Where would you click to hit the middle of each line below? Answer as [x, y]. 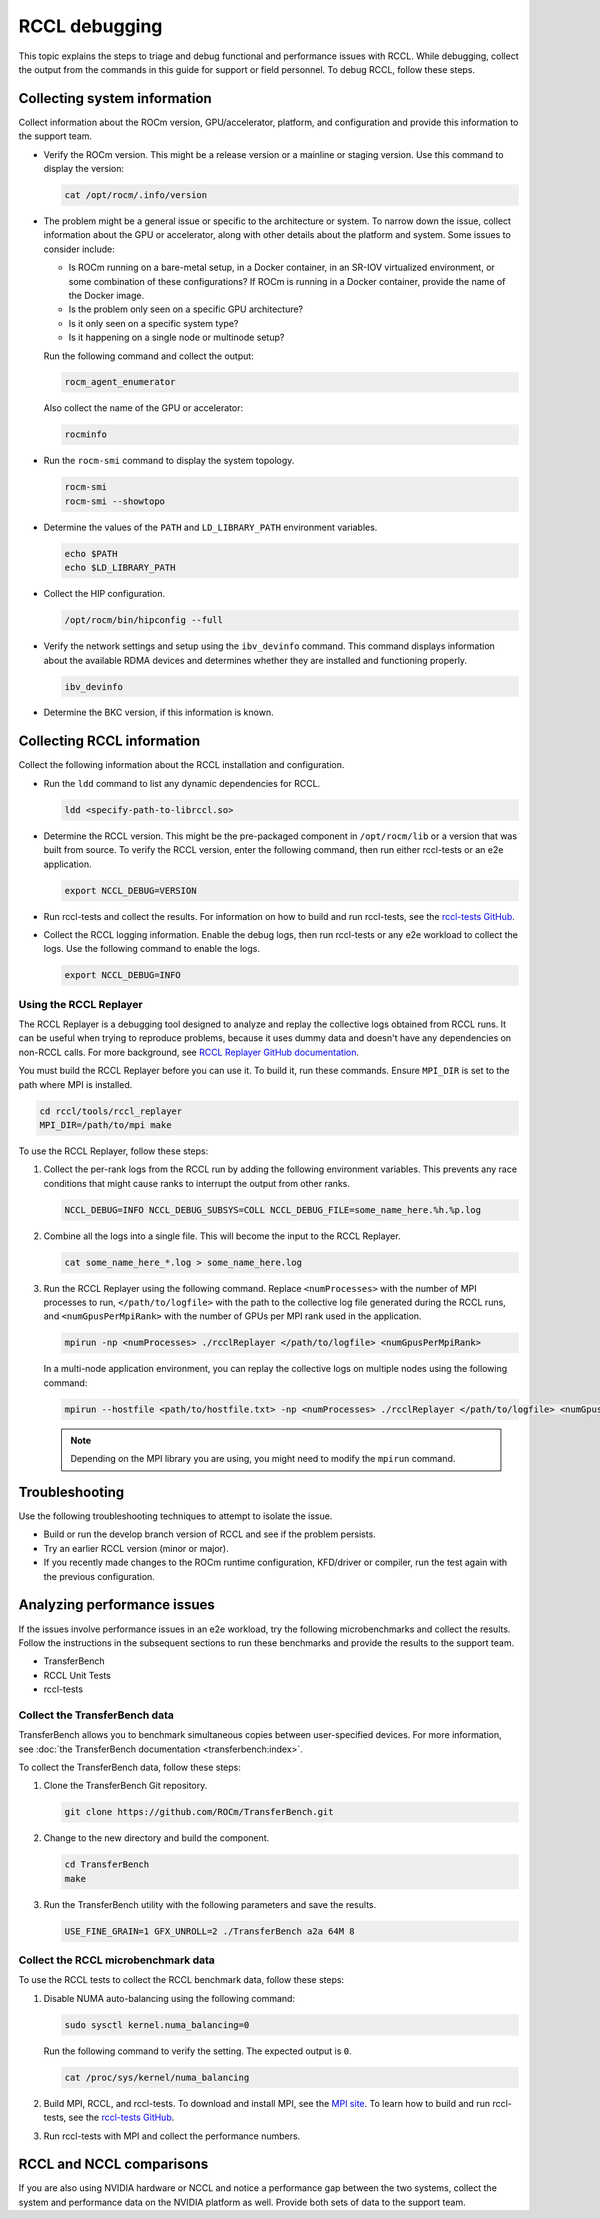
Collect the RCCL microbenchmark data [116, 1960]
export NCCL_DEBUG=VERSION [130, 890]
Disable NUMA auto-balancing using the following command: [169, 1998]
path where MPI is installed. [75, 1084]
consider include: [79, 249]
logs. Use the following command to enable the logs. [151, 949]
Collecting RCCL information [109, 741]
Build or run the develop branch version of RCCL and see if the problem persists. [210, 1534]
